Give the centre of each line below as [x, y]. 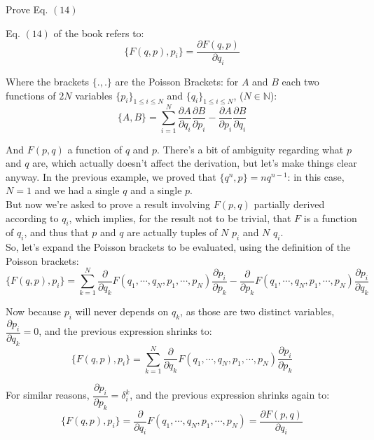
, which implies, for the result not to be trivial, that [180, 218]
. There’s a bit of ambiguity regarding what [250, 149]
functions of [31, 95]
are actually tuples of [172, 232]
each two [300, 82]
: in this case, [316, 176]
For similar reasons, [48, 395]
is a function [330, 218]
